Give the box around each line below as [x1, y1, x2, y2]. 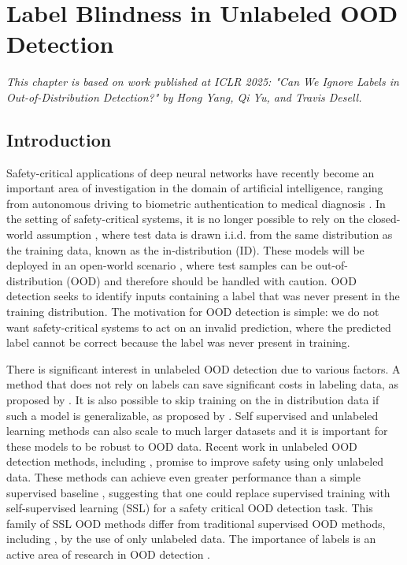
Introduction [6, 127, 112, 151]
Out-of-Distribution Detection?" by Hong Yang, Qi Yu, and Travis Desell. [6, 88, 362, 105]
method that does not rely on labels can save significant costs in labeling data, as [6, 376, 398, 392]
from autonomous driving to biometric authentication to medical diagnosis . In [6, 195, 386, 211]
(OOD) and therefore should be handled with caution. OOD [66, 272, 357, 288]
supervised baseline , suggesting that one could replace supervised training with [6, 484, 390, 500]
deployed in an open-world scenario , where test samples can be [6, 257, 313, 273]
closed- [368, 210, 401, 227]
